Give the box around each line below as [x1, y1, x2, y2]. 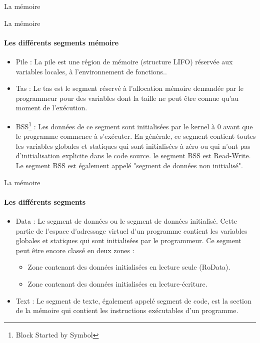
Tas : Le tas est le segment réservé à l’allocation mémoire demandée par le [15, 83, 244, 93]
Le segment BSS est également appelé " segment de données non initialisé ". [15, 160, 243, 170]
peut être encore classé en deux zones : [15, 245, 134, 255]
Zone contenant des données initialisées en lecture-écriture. [27, 278, 207, 289]
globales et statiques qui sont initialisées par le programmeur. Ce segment [15, 235, 241, 246]
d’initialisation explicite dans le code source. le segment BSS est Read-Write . [15, 150, 251, 161]
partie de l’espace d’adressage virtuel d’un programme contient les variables [15, 225, 247, 236]
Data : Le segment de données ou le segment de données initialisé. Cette [15, 215, 237, 226]
